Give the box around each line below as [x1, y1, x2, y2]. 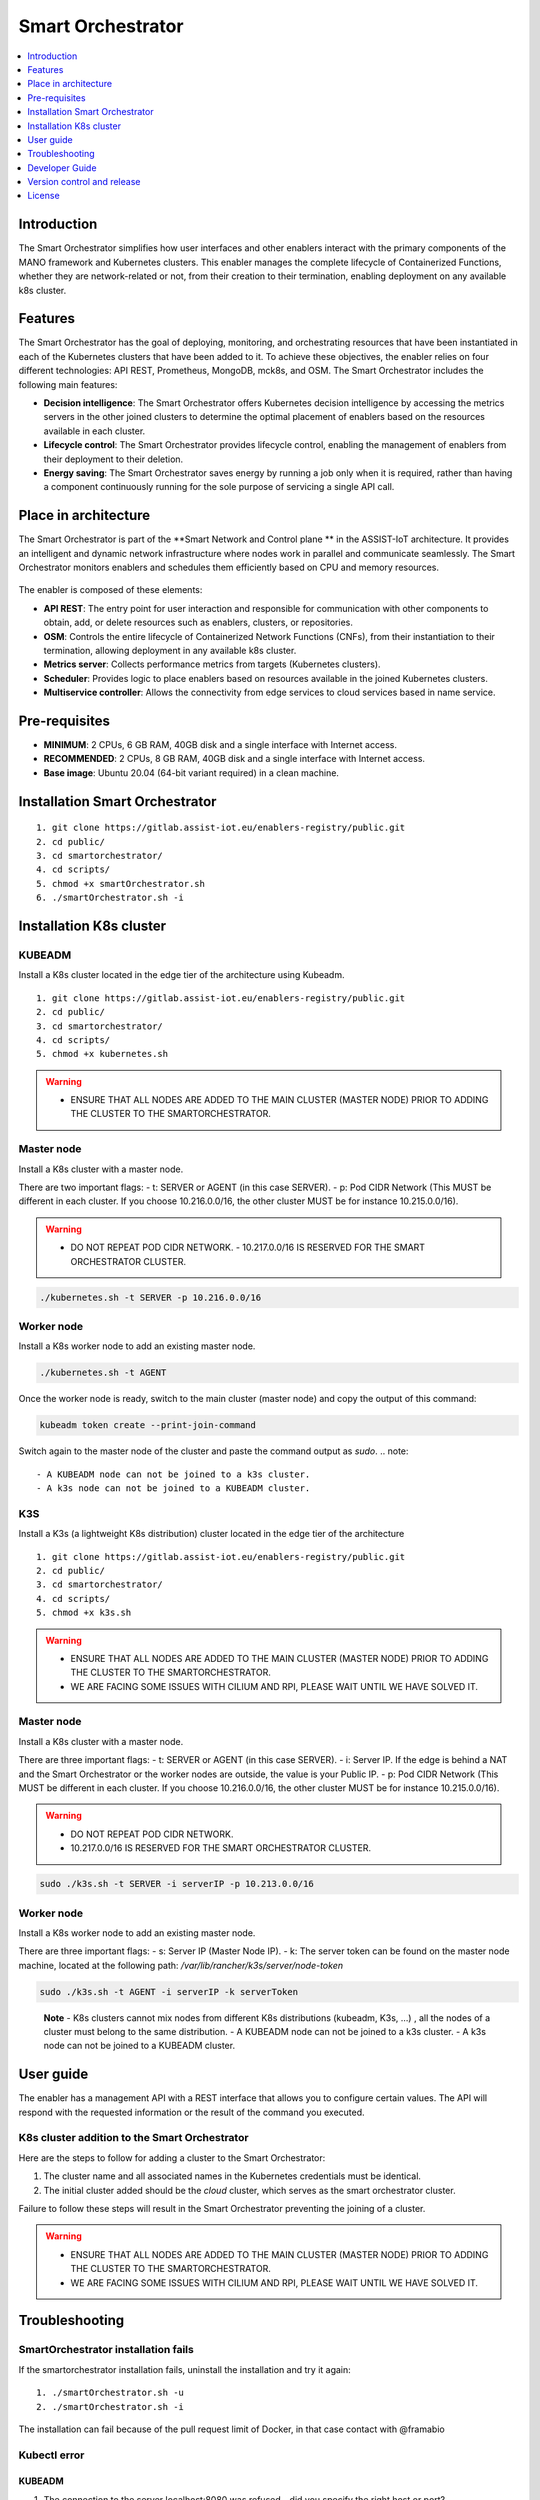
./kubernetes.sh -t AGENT [39, 1367, 167, 1379]
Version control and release [27, 176, 141, 188]
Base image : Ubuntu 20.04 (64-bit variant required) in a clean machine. [43, 766, 340, 779]
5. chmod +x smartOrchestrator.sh [36, 878, 205, 889]
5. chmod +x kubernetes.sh [36, 1048, 169, 1060]
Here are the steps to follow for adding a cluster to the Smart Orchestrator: [18, 2151, 326, 2164]
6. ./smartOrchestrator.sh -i [36, 892, 185, 904]
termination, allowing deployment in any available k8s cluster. [43, 644, 297, 656]
